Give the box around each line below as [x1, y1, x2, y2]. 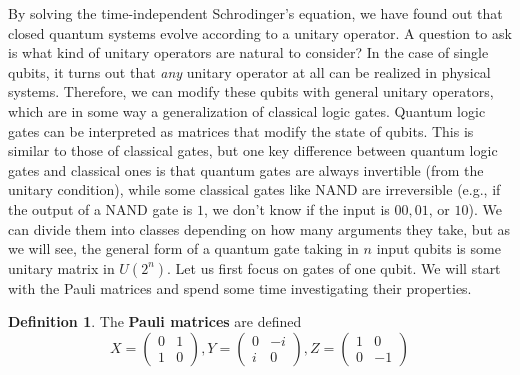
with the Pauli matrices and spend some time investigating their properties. [8, 277, 472, 298]
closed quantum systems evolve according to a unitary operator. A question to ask [8, 22, 512, 43]
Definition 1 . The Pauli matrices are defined [8, 311, 302, 332]
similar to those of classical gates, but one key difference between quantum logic [8, 140, 498, 161]
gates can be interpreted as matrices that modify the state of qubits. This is [8, 120, 474, 141]
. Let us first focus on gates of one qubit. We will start [167, 257, 501, 278]
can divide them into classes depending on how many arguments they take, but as [8, 218, 511, 239]
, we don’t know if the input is [203, 198, 390, 219]
